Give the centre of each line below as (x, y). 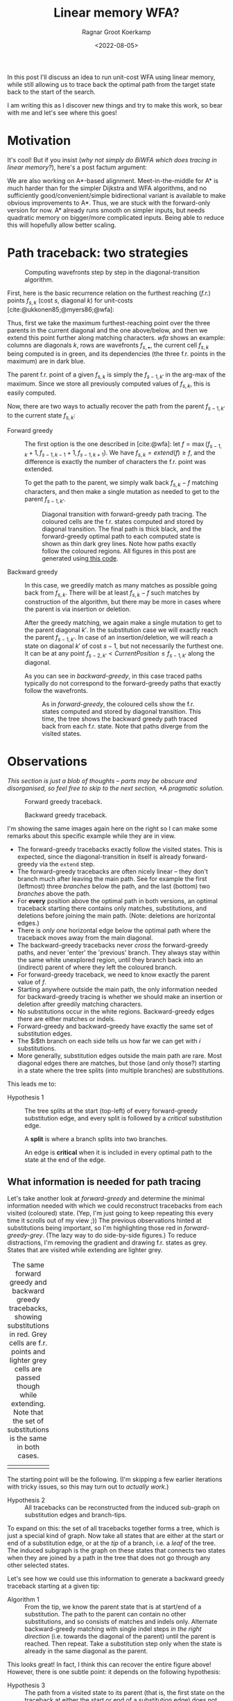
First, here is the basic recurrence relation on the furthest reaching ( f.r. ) (109, 293)
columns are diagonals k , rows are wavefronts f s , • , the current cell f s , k (108, 346)
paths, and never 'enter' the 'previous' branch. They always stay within (119, 952)
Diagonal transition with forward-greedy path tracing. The (124, 514)
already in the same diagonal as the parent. (86, 1651)
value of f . (32, 982)
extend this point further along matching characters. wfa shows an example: (116, 337)
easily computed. (32, 393)
